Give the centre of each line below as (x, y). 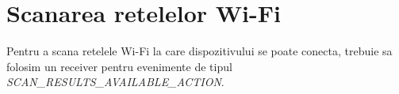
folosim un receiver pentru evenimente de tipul (119, 66)
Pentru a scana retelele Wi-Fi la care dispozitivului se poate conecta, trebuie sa (199, 51)
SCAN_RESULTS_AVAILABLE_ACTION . (115, 82)
